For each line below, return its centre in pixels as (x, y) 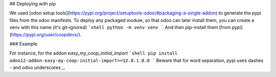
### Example (24, 44)
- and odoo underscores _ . (38, 68)
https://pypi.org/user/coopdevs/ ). (46, 34)
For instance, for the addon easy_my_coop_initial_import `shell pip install (94, 53)
